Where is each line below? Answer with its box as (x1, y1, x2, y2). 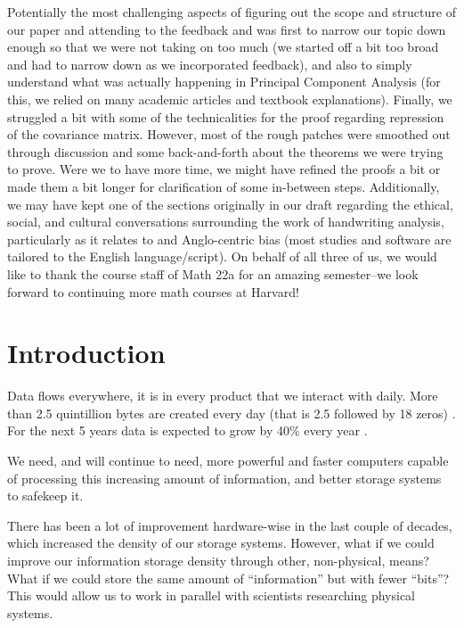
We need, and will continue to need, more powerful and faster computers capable (7, 451, 449, 469)
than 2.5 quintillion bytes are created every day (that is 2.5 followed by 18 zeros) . (7, 403, 456, 422)
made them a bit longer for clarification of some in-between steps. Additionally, (7, 177, 440, 195)
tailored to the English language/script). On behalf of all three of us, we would (7, 247, 437, 266)
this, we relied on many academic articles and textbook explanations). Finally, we (7, 89, 452, 108)
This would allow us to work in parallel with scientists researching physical (7, 586, 416, 605)
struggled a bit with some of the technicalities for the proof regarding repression (7, 107, 444, 126)
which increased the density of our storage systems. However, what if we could (7, 533, 435, 552)
